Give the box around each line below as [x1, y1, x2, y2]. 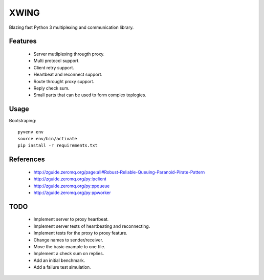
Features [9, 37, 37, 45]
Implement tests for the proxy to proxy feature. [33, 230, 128, 236]
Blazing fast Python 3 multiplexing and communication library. [9, 24, 134, 30]
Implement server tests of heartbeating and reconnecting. [33, 223, 150, 229]
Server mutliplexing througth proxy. [33, 51, 105, 57]
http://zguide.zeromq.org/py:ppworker [33, 190, 111, 195]
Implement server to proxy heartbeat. [33, 216, 109, 222]
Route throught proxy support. [33, 78, 95, 84]
